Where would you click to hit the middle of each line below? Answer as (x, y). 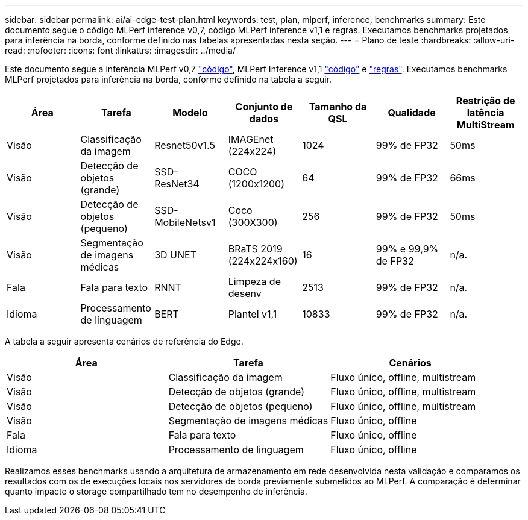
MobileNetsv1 (185, 222)
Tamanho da (338, 107)
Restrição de (486, 101)
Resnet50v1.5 (185, 145)
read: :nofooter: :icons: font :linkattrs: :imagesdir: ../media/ (120, 50)
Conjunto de (264, 107)
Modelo (190, 113)
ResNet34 (177, 184)
